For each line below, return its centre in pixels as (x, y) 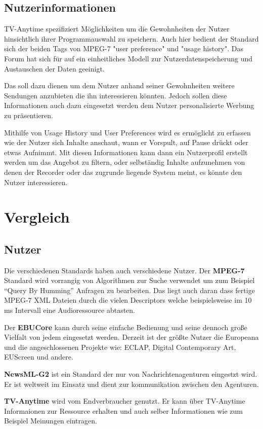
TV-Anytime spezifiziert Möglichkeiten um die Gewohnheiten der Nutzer (117, 29)
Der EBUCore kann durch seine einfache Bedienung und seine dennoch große (126, 327)
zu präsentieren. (29, 115)
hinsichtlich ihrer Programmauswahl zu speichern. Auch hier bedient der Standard (131, 38)
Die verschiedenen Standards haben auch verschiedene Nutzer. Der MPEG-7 (124, 270)
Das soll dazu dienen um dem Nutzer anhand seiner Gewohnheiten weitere (119, 85)
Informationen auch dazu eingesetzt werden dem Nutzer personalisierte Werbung (129, 105)
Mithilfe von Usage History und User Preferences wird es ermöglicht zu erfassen (127, 132)
